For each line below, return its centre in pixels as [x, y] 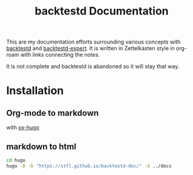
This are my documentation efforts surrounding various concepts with [93, 42]
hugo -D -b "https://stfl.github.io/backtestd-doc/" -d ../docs [89, 166]
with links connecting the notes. [60, 55]
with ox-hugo [23, 127]
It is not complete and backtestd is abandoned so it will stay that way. [93, 66]
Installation [35, 91]
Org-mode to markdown [53, 113]
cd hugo [16, 161]
